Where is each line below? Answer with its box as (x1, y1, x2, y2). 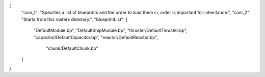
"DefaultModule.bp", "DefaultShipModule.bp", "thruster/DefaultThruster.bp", (33, 27, 187, 34)
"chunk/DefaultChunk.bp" (46, 45, 98, 51)
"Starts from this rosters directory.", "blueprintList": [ (21, 16, 128, 22)
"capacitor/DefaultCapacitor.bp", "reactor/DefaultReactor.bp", (33, 34, 158, 40)
